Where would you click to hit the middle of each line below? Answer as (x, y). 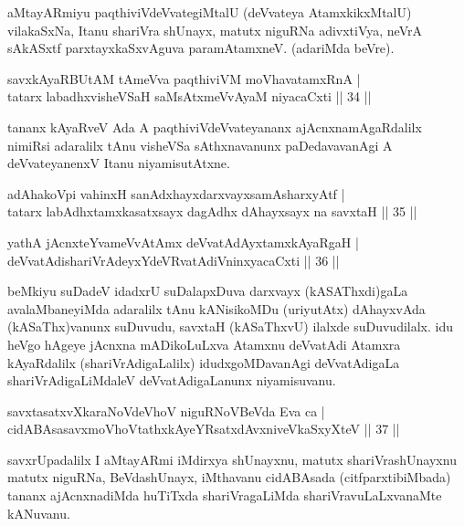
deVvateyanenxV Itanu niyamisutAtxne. (119, 163)
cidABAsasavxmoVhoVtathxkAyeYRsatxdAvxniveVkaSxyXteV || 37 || (204, 429)
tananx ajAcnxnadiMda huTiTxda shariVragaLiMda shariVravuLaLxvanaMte (225, 495)
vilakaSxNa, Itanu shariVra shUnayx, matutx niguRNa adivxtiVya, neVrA (215, 30)
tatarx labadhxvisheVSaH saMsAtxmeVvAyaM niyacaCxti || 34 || (190, 96)
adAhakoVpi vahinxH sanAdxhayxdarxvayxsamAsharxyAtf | (176, 193)
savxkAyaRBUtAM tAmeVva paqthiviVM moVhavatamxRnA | (184, 78)
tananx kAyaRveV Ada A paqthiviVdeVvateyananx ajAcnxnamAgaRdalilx (215, 126)
